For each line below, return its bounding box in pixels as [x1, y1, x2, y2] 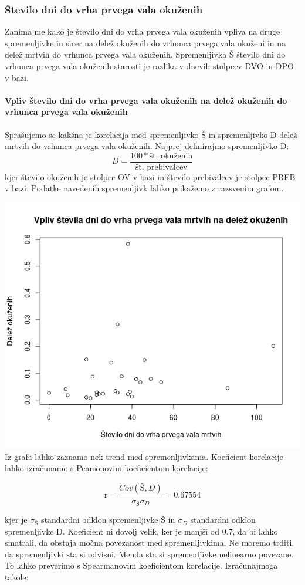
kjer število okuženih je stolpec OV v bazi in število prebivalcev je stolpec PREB [5, 170, 296, 182]
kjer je [5, 513, 28, 526]
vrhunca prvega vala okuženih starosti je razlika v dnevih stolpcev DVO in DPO [5, 60, 294, 72]
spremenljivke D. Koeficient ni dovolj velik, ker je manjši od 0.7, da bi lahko [5, 525, 278, 537]
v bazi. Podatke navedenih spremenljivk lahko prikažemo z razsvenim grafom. [5, 182, 284, 194]
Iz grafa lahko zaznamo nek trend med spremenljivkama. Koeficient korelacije [5, 450, 283, 462]
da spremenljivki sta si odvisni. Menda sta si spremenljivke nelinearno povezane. [5, 547, 294, 560]
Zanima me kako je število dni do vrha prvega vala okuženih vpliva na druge [5, 25, 280, 38]
